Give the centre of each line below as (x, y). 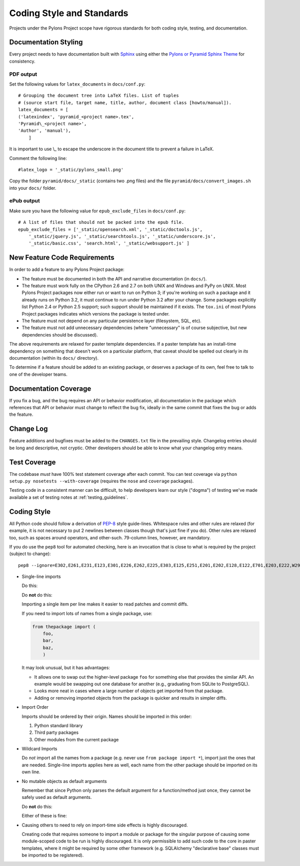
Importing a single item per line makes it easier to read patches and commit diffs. (105, 604)
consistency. (22, 61)
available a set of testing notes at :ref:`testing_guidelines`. (69, 497)
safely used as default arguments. (57, 797)
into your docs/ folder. (33, 188)
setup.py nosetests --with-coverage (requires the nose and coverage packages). (101, 481)
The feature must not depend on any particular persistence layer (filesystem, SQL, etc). (112, 321)
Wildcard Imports (39, 749)
